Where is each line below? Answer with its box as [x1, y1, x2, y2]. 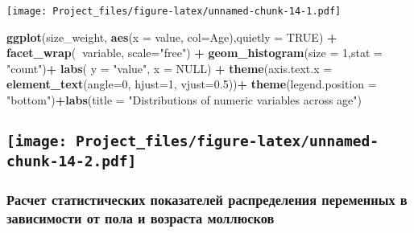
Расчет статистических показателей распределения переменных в [6, 189, 408, 209]
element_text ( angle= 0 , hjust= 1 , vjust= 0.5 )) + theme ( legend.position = [6, 76, 377, 92]
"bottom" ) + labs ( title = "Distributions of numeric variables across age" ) [6, 92, 362, 108]
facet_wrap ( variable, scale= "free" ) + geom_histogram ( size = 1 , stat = [6, 44, 383, 61]
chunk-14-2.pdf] [6, 152, 137, 170]
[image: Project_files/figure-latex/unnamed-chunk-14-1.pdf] [6, 6, 342, 17]
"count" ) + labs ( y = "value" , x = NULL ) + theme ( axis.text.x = [6, 59, 333, 76]
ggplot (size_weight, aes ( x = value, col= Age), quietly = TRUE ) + [6, 28, 337, 45]
